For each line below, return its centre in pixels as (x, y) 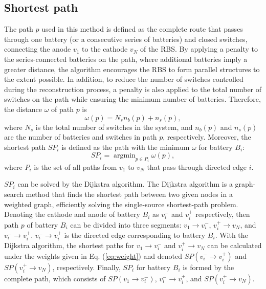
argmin (125, 156)
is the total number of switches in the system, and (114, 127)
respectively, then (223, 214)
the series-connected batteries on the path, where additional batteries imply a (126, 59)
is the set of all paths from (75, 166)
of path (62, 109)
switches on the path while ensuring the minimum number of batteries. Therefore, (132, 99)
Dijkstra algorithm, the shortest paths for (69, 245)
